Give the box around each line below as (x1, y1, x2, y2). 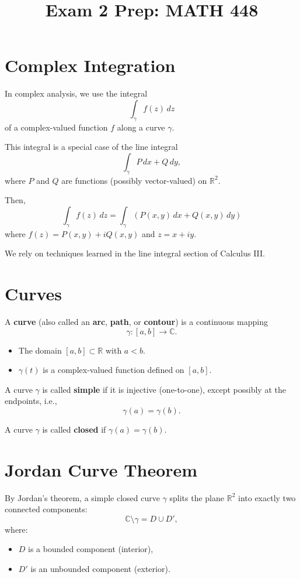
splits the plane (169, 491, 225, 503)
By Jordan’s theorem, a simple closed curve (5, 491, 160, 503)
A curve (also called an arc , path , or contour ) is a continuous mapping (5, 315, 268, 327)
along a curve (117, 121, 165, 133)
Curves (5, 282, 62, 306)
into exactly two (238, 491, 296, 503)
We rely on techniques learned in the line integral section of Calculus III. (5, 247, 266, 259)
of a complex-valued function (5, 121, 108, 133)
